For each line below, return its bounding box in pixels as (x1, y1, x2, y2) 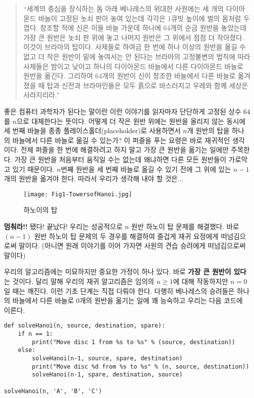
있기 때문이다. (12, 164, 55, 174)
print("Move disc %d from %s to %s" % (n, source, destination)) (32, 363, 250, 370)
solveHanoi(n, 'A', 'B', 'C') (4, 387, 102, 395)
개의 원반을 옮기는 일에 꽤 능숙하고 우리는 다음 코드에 (79, 295, 243, 305)
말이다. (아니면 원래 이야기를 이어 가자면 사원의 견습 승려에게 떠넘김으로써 (19, 240, 246, 251)
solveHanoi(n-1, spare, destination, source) (32, 371, 183, 378)
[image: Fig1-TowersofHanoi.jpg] (23, 190, 132, 198)
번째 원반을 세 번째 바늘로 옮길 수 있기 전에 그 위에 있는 (61, 164, 231, 174)
